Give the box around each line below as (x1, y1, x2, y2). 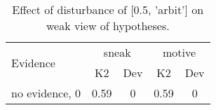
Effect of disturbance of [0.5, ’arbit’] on (12, 1, 204, 18)
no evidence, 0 (11, 85, 81, 101)
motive (162, 44, 196, 60)
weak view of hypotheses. (46, 18, 170, 34)
